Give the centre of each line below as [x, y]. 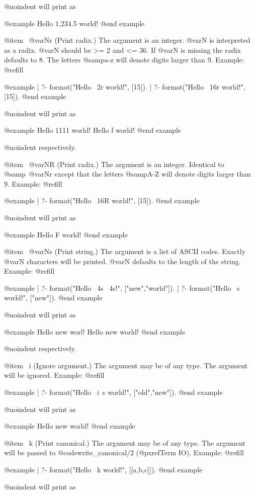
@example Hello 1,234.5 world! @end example [74, 23]
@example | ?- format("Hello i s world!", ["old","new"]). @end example [113, 392]
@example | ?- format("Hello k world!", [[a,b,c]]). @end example [103, 469]
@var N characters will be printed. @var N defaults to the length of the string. [122, 261]
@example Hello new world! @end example [70, 426]
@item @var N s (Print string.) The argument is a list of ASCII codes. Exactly [125, 251]
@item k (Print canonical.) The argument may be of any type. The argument [125, 442]
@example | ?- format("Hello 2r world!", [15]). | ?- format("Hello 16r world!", [125, 86]
